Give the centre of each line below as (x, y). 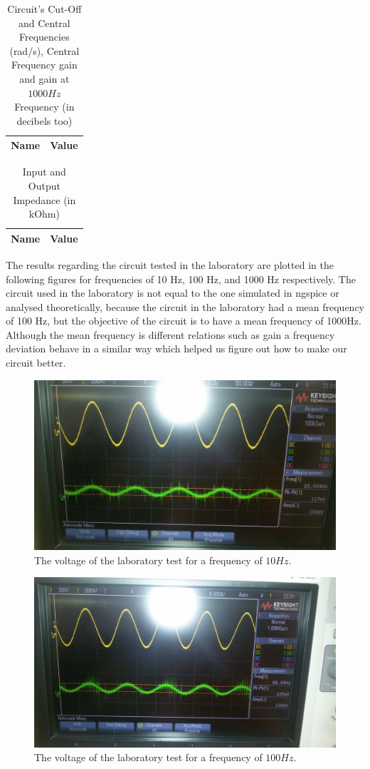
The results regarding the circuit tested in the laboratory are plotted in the (170, 264)
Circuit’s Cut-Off (44, 9)
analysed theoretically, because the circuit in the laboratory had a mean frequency (185, 306)
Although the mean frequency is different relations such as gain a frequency (170, 334)
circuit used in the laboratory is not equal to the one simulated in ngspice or (173, 293)
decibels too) (44, 120)
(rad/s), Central (44, 50)
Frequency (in (44, 107)
